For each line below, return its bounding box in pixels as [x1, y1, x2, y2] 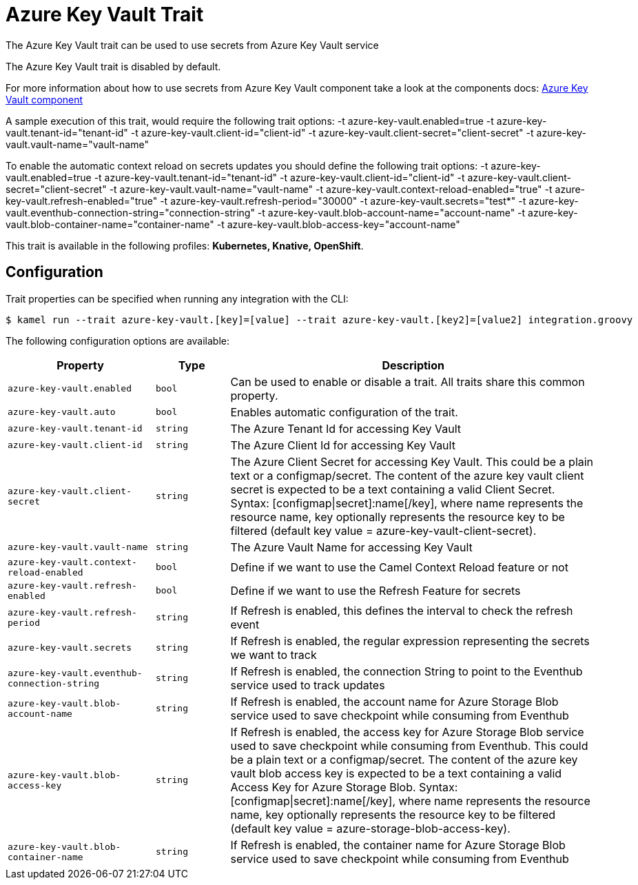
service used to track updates [230, 678, 385, 692]
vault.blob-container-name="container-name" [6, 218, 214, 230]
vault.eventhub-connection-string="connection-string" [6, 206, 255, 218]
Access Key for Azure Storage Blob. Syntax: [230, 780, 458, 794]
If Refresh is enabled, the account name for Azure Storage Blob [230, 694, 559, 709]
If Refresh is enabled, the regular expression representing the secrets [230, 633, 590, 648]
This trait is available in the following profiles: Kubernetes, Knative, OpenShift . [6, 239, 364, 252]
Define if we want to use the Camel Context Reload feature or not [230, 560, 568, 574]
